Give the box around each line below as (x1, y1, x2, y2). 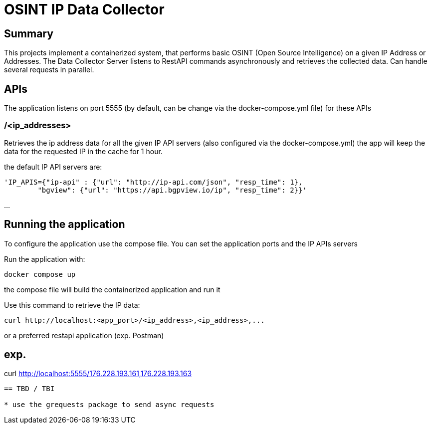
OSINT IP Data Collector (4, 1, 165, 18)
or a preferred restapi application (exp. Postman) (4, 331, 164, 340)
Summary (4, 27, 53, 40)
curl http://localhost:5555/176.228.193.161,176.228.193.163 (4, 369, 192, 378)
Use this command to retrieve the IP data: (4, 300, 140, 309)
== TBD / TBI (4, 385, 55, 393)
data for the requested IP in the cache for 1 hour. (4, 147, 163, 156)
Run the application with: (4, 254, 85, 263)
